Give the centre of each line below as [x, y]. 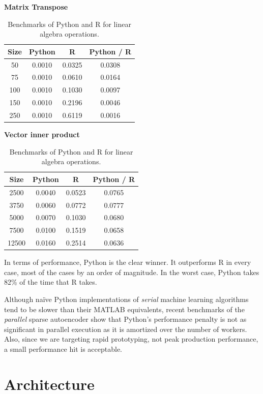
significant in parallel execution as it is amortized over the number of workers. [126, 329]
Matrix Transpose [36, 7]
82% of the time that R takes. [51, 282]
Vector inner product [42, 134]
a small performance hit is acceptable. [63, 348]
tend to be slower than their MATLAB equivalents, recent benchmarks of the [124, 309]
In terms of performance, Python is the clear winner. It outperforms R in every [128, 262]
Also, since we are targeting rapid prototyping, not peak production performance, [131, 339]
